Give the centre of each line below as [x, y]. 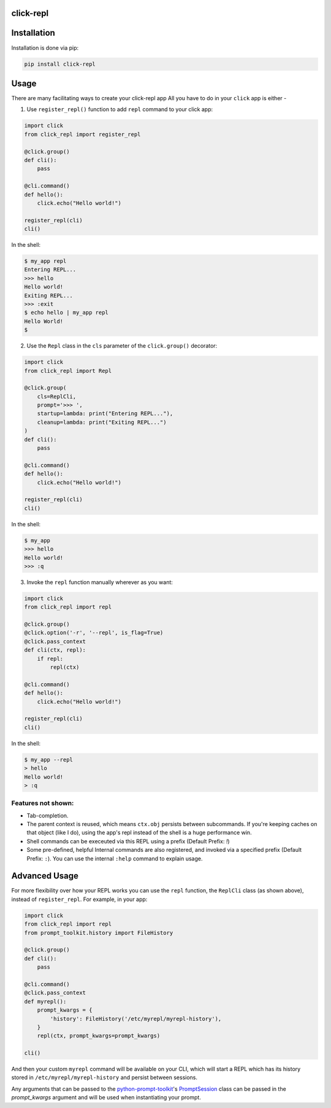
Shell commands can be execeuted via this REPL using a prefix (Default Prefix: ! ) [128, 841]
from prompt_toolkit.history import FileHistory [99, 933]
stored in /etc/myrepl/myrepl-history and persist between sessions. [105, 1077]
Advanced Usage [45, 876]
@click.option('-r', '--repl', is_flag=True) [94, 633]
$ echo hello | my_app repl [66, 313]
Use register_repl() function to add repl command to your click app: [120, 109]
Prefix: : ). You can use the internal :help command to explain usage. [115, 858]
